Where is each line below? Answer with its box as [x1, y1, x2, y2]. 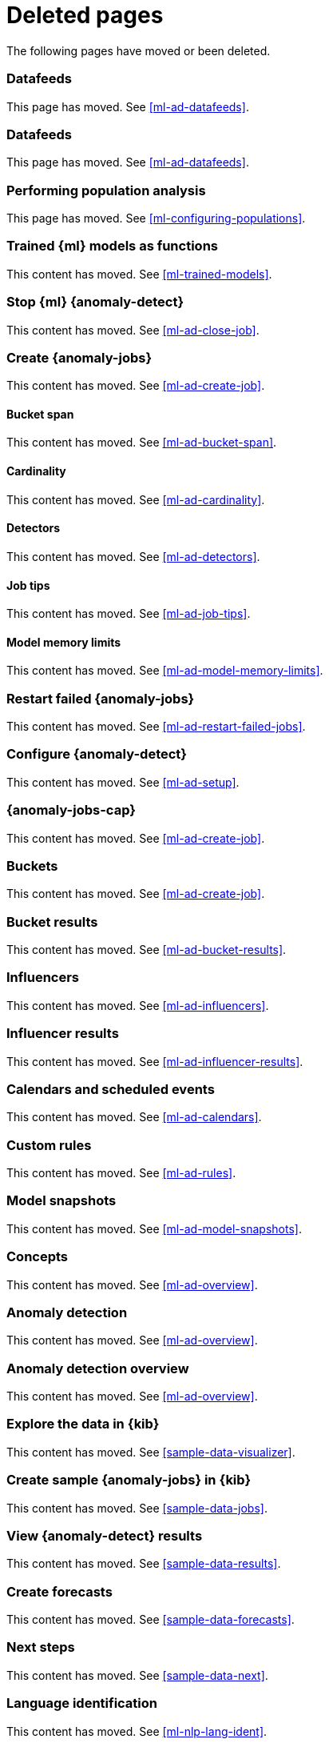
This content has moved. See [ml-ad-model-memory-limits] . [6, 663, 323, 678]
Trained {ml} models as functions [6, 238, 218, 254]
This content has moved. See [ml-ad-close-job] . [6, 323, 260, 337]
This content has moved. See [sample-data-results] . [6, 1557, 281, 1571]
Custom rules [6, 1136, 92, 1153]
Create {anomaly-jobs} [6, 349, 153, 366]
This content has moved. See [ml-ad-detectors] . [6, 549, 260, 563]
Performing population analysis [6, 182, 206, 198]
